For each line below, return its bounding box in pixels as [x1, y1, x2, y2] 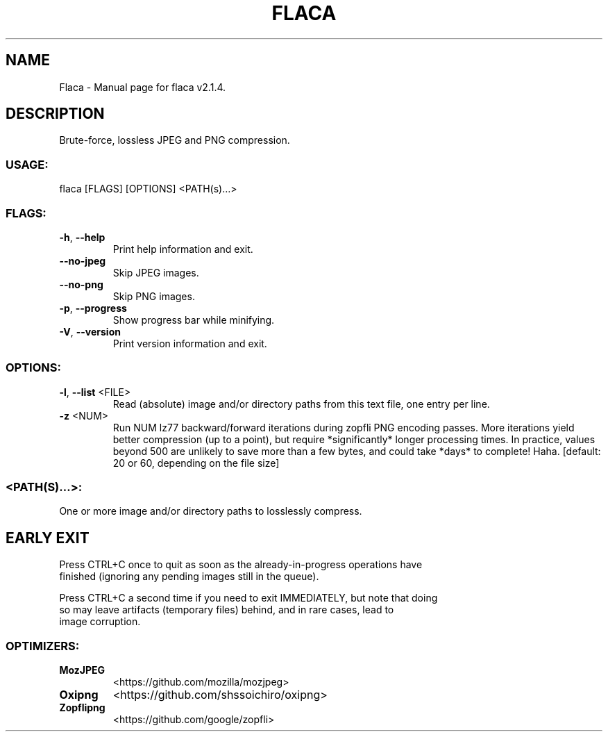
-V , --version [59, 325, 121, 338]
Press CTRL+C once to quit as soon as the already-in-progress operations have [59, 558, 423, 571]
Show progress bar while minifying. [112, 313, 275, 326]
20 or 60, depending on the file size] [112, 456, 280, 469]
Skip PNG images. [112, 290, 195, 302]
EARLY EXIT [6, 529, 90, 547]
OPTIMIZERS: [6, 638, 80, 653]
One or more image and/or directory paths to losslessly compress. [59, 505, 362, 517]
